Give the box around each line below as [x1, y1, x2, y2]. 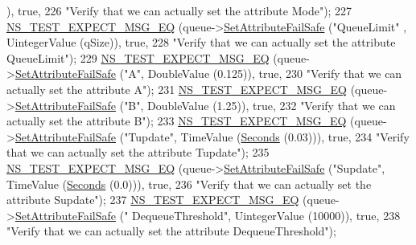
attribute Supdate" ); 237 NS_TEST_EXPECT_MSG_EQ [6, 191, 299, 208]
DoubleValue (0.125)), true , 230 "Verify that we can [147, 65, 402, 82]
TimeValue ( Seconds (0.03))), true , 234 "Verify [180, 128, 410, 145]
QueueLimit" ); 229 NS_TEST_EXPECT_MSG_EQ [6, 49, 270, 66]
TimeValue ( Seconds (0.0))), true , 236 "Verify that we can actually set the [6, 175, 372, 192]
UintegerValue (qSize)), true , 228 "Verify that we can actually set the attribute [6, 34, 396, 51]
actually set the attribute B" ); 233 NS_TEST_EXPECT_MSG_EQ [6, 112, 347, 129]
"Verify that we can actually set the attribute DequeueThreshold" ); [6, 223, 336, 239]
